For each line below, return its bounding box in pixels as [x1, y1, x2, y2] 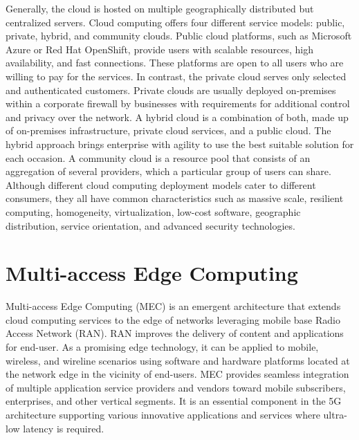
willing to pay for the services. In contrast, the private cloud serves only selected [6, 68, 347, 83]
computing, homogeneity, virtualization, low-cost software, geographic [6, 204, 301, 219]
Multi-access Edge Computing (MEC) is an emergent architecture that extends [6, 299, 341, 313]
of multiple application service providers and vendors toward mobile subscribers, [6, 380, 346, 394]
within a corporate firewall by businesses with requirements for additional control [6, 96, 350, 111]
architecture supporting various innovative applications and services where [6, 407, 320, 421]
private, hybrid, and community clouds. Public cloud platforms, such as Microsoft [6, 28, 352, 43]
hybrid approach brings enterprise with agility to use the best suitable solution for [6, 136, 354, 151]
